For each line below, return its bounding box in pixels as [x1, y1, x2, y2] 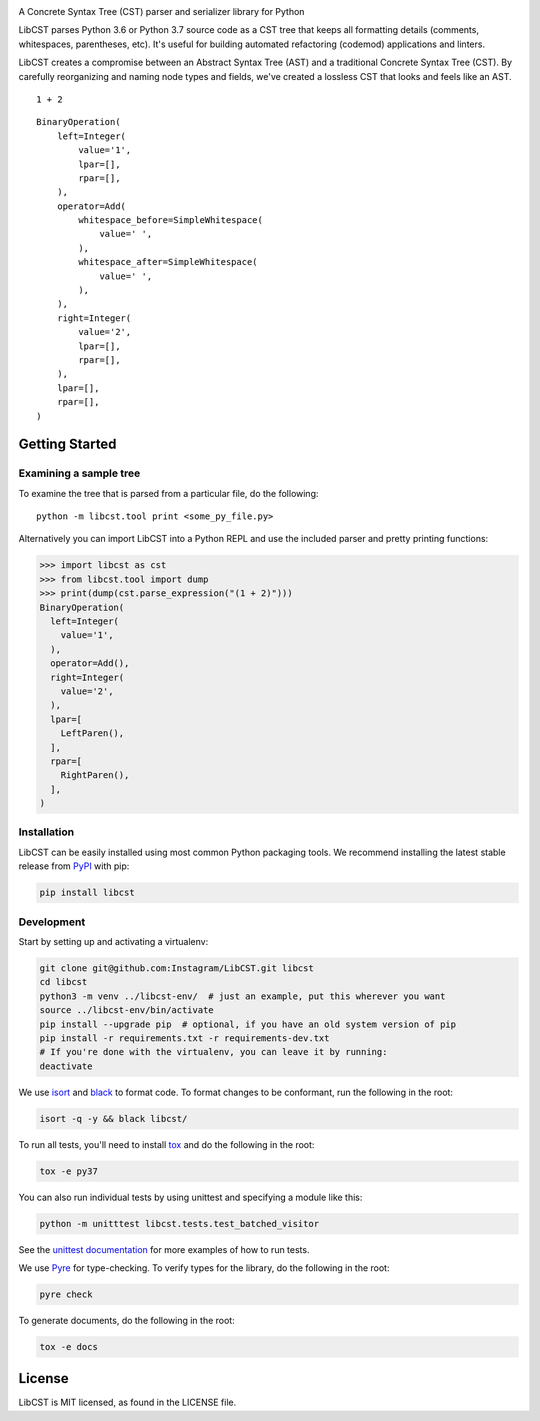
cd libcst [39, 976, 88, 988]
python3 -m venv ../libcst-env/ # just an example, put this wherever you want [39, 990, 446, 1002]
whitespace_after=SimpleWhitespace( [78, 256, 259, 268]
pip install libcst [39, 887, 135, 899]
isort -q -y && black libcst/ [39, 1113, 188, 1124]
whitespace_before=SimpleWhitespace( [78, 215, 264, 226]
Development [18, 915, 86, 929]
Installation [18, 825, 75, 839]
